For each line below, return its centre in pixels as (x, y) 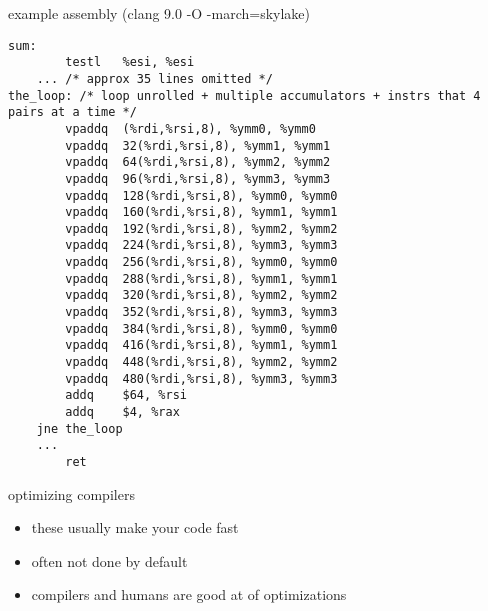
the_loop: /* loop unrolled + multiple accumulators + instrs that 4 (244, 95)
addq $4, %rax (122, 412)
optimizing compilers (71, 493)
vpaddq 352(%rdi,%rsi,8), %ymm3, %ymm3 (201, 312)
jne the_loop (79, 428)
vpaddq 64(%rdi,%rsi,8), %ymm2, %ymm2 (198, 162)
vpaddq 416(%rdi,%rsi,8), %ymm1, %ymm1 (201, 345)
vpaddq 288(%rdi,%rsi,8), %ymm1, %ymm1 (201, 278)
